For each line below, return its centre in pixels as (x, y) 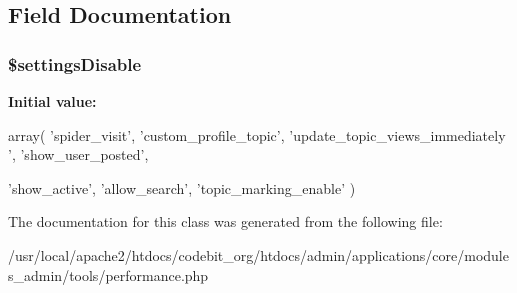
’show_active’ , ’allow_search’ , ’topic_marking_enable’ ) (182, 187)
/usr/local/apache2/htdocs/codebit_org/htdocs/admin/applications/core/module (258, 254)
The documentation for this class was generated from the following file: (225, 221)
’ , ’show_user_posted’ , (78, 154)
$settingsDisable (75, 63)
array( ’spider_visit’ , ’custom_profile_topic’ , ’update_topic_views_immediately (257, 134)
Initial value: (52, 101)
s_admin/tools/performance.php (108, 274)
